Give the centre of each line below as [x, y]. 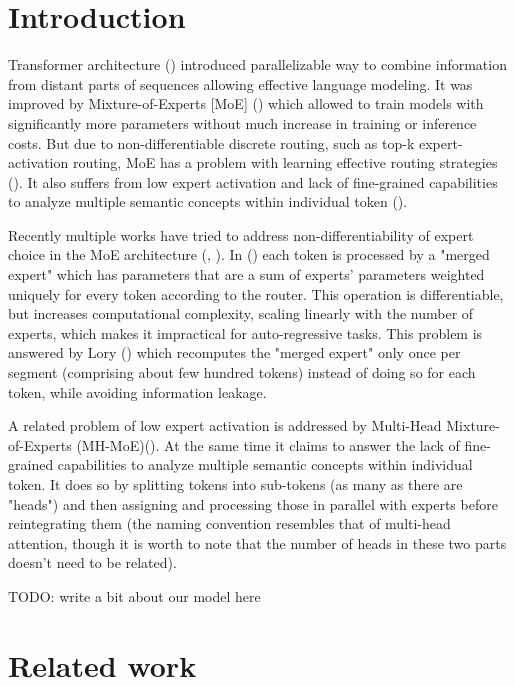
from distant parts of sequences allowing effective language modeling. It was [240, 83]
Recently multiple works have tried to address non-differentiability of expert [241, 234]
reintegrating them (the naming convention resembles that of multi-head [229, 523]
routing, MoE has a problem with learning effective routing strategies [285, 162]
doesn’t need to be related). [92, 562]
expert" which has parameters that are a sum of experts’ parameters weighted [246, 274]
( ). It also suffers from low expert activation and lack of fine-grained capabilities [253, 181]
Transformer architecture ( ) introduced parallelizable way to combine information [257, 64]
